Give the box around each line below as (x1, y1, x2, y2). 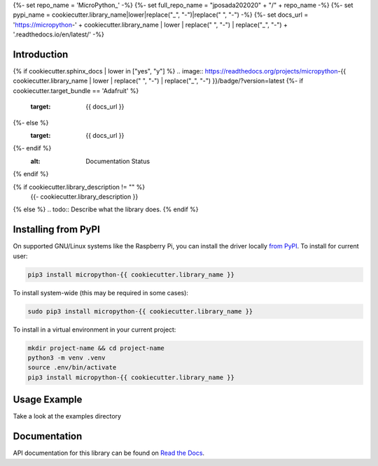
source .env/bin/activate (27, 364, 117, 372)
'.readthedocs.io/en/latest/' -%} (13, 30, 104, 38)
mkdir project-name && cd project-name (27, 344, 164, 352)
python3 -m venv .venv (27, 353, 106, 362)
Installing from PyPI (13, 224, 101, 236)
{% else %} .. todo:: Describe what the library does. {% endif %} (13, 205, 199, 213)
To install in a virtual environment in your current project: (13, 325, 176, 334)
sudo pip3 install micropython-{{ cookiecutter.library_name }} (27, 307, 253, 315)
